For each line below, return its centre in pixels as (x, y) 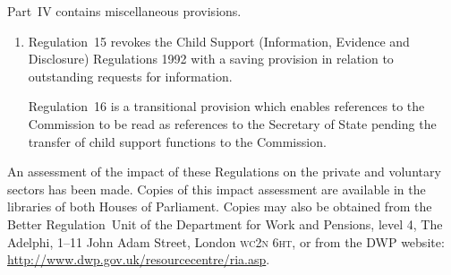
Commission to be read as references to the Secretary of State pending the (232, 123)
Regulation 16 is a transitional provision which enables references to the (226, 106)
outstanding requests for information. (130, 76)
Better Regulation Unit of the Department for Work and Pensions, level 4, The (225, 223)
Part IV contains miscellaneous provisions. (124, 11)
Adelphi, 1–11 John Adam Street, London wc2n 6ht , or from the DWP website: (226, 241)
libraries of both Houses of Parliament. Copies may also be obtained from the (220, 206)
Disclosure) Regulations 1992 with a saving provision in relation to (211, 59)
